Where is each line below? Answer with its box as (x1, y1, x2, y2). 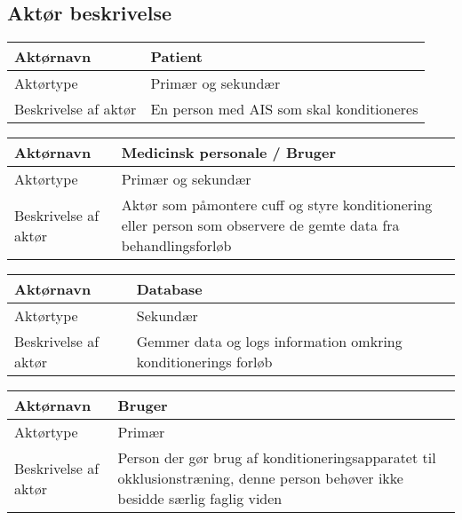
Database (136, 279, 203, 300)
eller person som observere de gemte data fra (121, 215, 400, 236)
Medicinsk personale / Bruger (121, 142, 337, 163)
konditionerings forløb (136, 351, 273, 373)
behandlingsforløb (121, 235, 232, 256)
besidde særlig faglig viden (117, 488, 283, 509)
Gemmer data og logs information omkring (136, 331, 402, 352)
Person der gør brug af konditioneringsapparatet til (117, 447, 436, 469)
